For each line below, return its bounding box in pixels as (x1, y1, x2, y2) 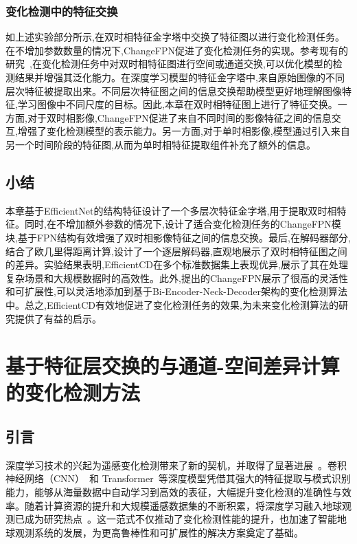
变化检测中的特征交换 (5, 2, 118, 19)
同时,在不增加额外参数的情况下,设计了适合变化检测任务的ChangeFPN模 (24, 217, 341, 231)
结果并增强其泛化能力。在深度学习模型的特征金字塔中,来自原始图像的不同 (14, 70, 345, 84)
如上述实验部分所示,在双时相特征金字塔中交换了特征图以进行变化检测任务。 (5, 30, 345, 44)
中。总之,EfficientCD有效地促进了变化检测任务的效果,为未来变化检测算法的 (5, 297, 338, 312)
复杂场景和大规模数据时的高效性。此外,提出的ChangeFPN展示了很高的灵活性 (5, 270, 348, 285)
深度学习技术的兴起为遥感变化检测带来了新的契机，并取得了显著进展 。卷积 (5, 457, 347, 472)
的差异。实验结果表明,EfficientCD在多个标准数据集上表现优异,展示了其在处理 (5, 257, 348, 272)
